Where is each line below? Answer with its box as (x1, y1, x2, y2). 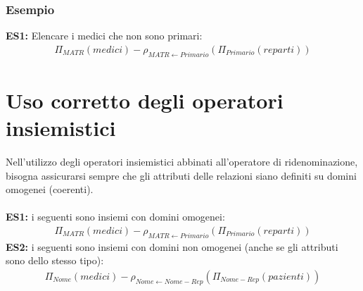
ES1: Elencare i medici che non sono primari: (6, 28, 203, 43)
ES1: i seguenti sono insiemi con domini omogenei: (6, 209, 225, 224)
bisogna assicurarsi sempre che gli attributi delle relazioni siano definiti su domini (6, 168, 357, 182)
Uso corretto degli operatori (6, 85, 284, 114)
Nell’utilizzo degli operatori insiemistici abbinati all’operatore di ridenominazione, (6, 154, 358, 168)
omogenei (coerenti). (6, 182, 94, 197)
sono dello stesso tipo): (6, 253, 104, 268)
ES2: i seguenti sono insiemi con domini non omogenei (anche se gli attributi (6, 239, 338, 254)
